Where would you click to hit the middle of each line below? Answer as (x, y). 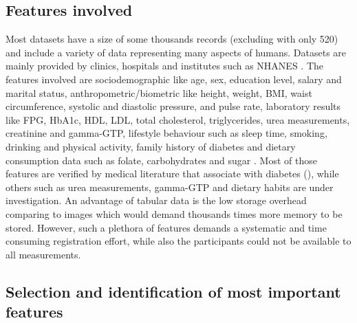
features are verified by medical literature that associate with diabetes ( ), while (172, 174)
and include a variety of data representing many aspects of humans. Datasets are (176, 52)
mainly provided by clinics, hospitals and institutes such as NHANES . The (165, 66)
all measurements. (43, 254)
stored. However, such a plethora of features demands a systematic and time (166, 227)
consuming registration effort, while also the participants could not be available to (178, 241)
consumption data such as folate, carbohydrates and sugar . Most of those (161, 160)
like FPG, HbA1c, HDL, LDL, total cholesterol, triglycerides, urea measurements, (178, 119)
